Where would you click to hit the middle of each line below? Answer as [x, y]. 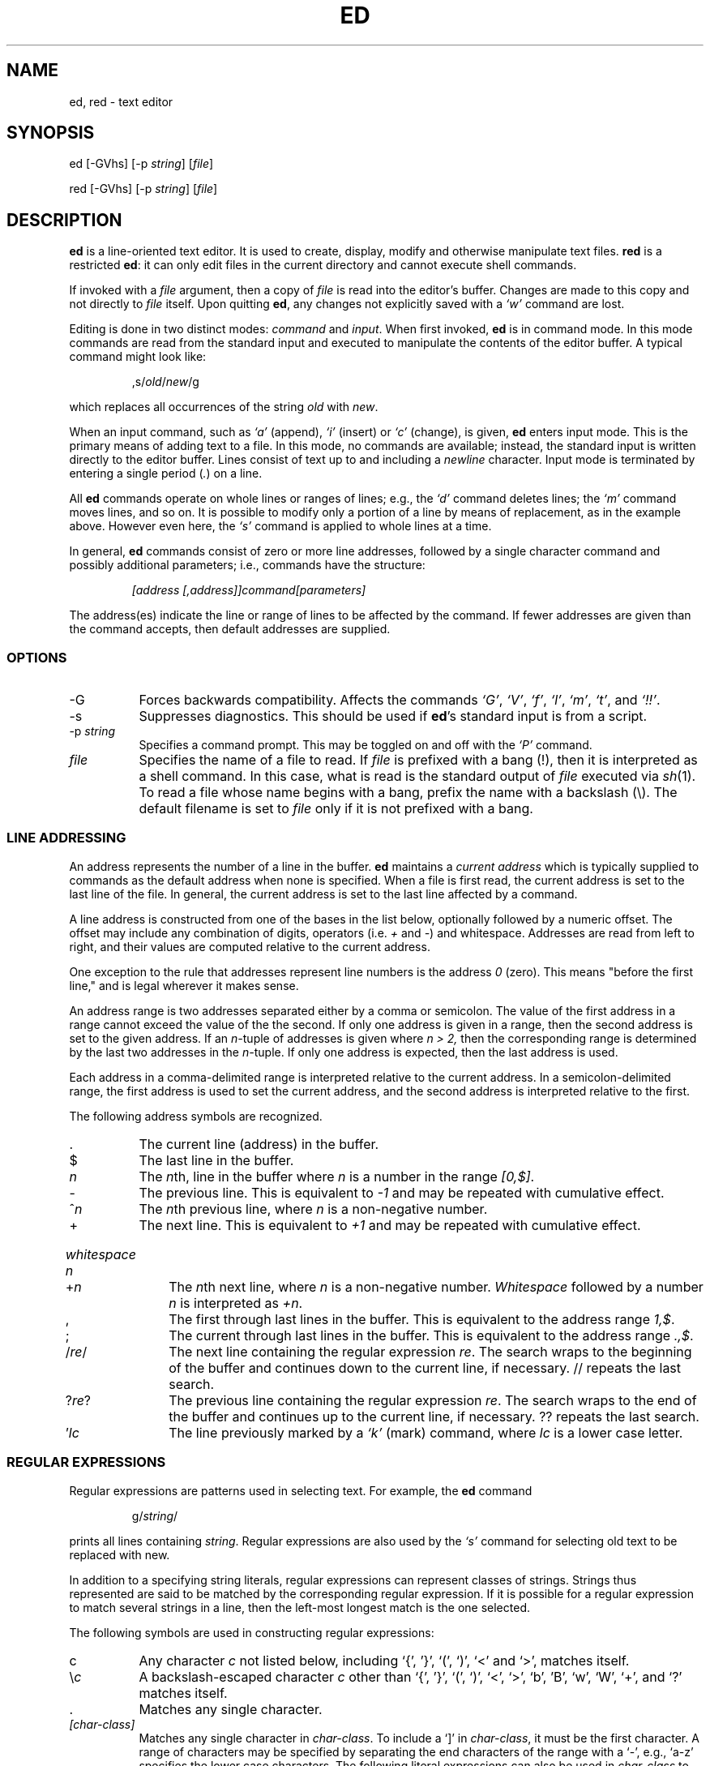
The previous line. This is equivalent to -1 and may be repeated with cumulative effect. [402, 1192]
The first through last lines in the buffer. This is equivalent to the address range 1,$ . [422, 1319]
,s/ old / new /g [165, 382]
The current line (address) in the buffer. [259, 1144]
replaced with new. [120, 1554]
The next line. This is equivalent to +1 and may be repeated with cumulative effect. [390, 1225]
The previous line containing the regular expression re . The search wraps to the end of [433, 1400]
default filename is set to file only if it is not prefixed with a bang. [336, 809]
